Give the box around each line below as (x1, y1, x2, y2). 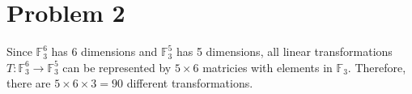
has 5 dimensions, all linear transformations (176, 43, 393, 60)
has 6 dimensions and (51, 43, 158, 60)
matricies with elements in (202, 58, 333, 75)
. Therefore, (347, 58, 406, 75)
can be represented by (62, 58, 172, 75)
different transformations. (126, 75, 253, 92)
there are (6, 75, 51, 92)
